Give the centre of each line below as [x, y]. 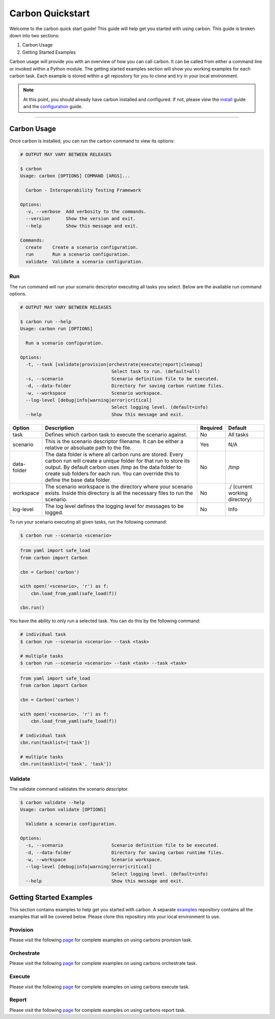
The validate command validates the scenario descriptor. [69, 789]
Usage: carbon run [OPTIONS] [57, 329]
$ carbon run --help [46, 321]
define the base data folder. [78, 480]
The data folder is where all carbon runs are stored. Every [114, 454]
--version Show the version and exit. [81, 219]
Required [211, 428]
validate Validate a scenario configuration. [85, 261]
